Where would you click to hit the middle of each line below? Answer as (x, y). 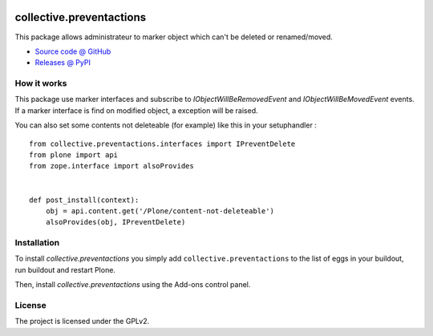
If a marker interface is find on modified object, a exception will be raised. (136, 110)
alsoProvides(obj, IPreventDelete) (115, 222)
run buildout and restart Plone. (65, 269)
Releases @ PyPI (63, 63)
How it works (41, 83)
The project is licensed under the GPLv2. (82, 322)
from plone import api (74, 155)
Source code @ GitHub (73, 51)
